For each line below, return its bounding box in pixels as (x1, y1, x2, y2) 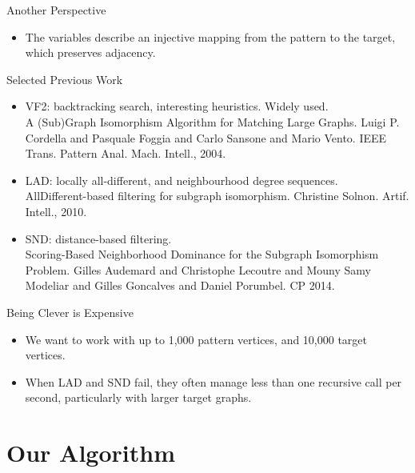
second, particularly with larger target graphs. (25, 389, 252, 406)
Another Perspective (6, 2, 106, 18)
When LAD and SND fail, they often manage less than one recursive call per (25, 373, 402, 390)
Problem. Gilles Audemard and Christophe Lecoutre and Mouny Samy (25, 261, 371, 278)
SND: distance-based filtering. (25, 230, 172, 247)
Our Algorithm (6, 436, 175, 469)
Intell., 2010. (25, 202, 87, 219)
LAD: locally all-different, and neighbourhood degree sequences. (25, 171, 338, 188)
